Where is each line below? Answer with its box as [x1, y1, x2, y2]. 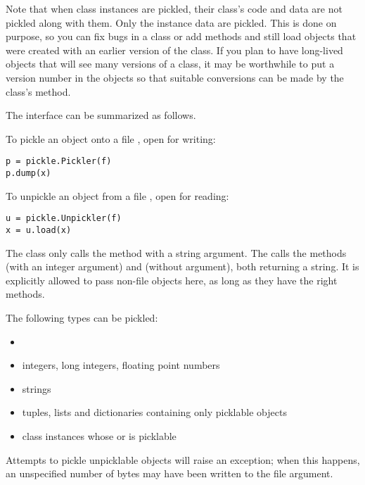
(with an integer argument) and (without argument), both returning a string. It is [6, 259, 359, 274]
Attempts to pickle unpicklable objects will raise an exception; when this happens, [6, 452, 360, 467]
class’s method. [6, 84, 71, 99]
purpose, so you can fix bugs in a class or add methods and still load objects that [6, 29, 357, 44]
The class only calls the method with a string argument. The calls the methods [6, 245, 347, 260]
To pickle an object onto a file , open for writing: [6, 131, 216, 146]
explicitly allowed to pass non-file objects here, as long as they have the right [6, 272, 338, 287]
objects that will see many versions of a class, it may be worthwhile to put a [6, 56, 335, 71]
